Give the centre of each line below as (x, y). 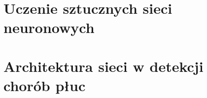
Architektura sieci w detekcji (103, 66)
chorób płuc (45, 85)
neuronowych (49, 27)
